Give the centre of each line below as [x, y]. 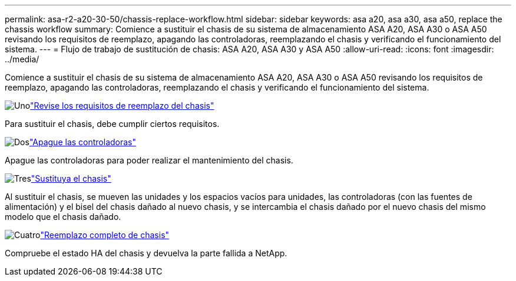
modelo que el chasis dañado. [63, 217]
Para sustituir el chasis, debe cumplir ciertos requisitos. [112, 124]
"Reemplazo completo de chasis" [105, 235]
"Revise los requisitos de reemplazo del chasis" [122, 106]
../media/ [22, 59]
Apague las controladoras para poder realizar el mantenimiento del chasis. [149, 160]
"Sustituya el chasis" [71, 178]
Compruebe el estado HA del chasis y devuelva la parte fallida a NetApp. [146, 253]
